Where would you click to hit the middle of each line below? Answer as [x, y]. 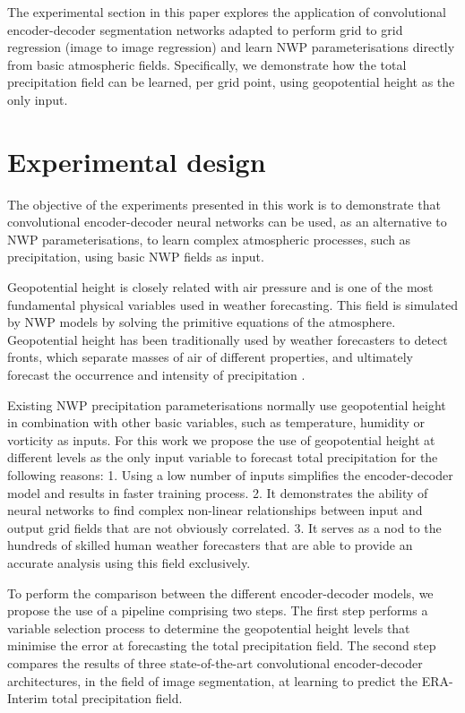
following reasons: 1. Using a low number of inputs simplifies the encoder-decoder [230, 475]
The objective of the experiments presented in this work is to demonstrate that [224, 204]
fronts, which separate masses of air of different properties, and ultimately [210, 357]
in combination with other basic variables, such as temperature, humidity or [216, 422]
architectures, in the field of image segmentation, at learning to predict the [213, 680]
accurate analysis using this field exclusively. [129, 562]
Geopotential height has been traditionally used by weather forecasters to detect [228, 339]
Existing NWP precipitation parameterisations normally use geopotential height [227, 404]
